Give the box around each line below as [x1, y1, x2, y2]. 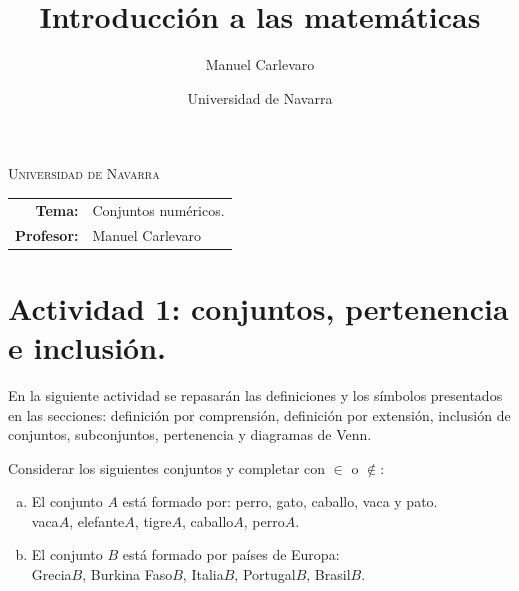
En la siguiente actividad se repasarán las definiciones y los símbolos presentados [8, 384, 503, 405]
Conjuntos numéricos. [92, 199, 225, 220]
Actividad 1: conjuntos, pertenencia [8, 287, 509, 328]
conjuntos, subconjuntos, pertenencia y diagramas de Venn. [8, 424, 372, 445]
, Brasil [306, 564, 351, 585]
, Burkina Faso [82, 564, 173, 585]
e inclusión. [8, 326, 167, 367]
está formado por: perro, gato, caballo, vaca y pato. [122, 491, 438, 512]
